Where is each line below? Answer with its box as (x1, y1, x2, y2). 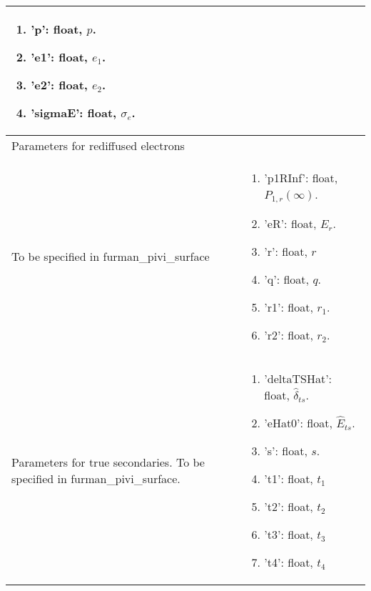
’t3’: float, (264, 525, 313, 542)
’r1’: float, (264, 298, 313, 315)
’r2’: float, (264, 326, 313, 343)
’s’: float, (264, 442, 308, 459)
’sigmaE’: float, (31, 104, 117, 121)
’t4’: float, (264, 553, 313, 570)
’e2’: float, (31, 76, 88, 93)
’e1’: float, (31, 49, 88, 65)
